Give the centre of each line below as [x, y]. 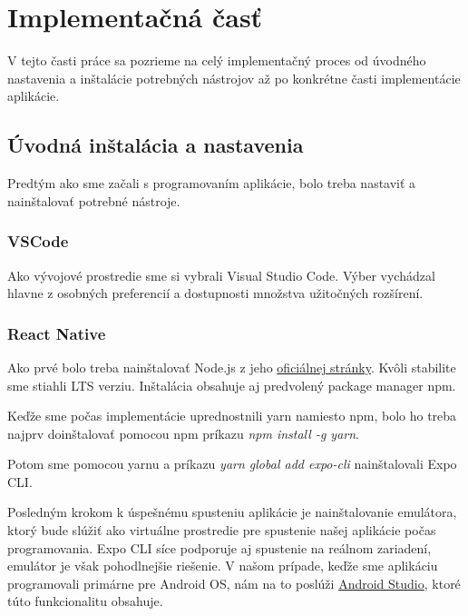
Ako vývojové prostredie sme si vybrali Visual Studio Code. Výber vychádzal [221, 275]
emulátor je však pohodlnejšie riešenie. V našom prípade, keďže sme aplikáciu [223, 566]
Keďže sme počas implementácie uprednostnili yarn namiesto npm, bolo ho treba [232, 416]
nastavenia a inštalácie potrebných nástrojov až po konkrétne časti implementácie [234, 78]
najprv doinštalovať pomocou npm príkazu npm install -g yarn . [183, 433]
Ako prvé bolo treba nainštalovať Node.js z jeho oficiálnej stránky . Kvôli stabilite [232, 367]
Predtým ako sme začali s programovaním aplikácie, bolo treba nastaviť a [212, 183]
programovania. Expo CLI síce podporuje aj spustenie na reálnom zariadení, [219, 547]
